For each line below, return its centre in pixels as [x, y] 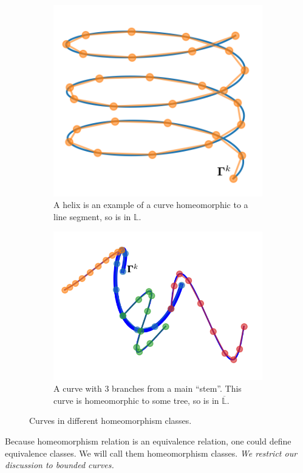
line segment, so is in [92, 217]
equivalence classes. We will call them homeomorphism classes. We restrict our [151, 453]
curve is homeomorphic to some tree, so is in [136, 400]
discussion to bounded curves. [60, 465]
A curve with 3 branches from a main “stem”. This [148, 388]
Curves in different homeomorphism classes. [111, 421]
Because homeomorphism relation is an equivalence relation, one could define [148, 441]
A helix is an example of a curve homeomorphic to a [151, 205]
